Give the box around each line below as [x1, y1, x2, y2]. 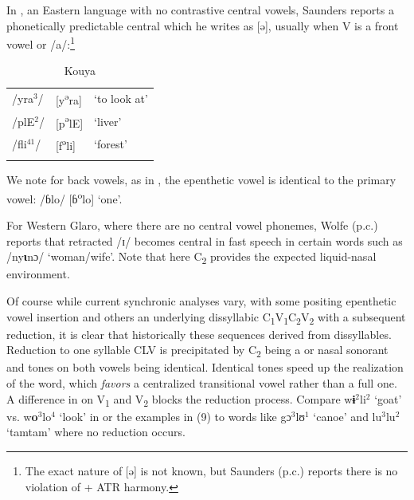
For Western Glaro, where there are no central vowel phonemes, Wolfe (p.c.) [6, 217, 378, 234]
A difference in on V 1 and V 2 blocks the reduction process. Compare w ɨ [6, 390, 356, 409]
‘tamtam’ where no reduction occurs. [6, 423, 186, 440]
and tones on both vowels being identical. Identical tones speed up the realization [6, 359, 404, 376]
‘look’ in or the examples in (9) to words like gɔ [59, 407, 291, 424]
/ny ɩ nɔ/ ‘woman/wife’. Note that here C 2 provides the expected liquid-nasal [6, 248, 377, 267]
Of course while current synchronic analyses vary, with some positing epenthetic [6, 293, 396, 309]
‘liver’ [94, 112, 122, 129]
